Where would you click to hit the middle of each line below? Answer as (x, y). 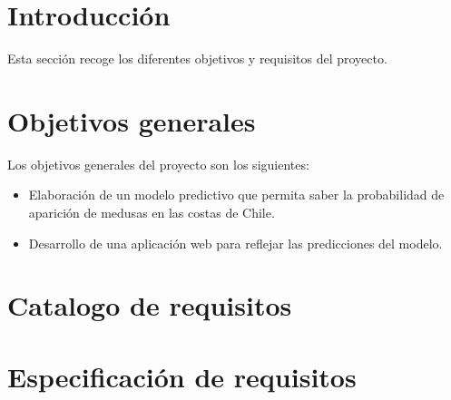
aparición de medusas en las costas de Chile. (152, 213)
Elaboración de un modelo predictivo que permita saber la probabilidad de (236, 195)
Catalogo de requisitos (150, 305)
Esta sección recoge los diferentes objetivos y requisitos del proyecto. (197, 59)
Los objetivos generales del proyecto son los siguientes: (158, 164)
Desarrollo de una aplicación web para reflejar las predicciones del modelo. (235, 243)
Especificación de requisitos (182, 376)
